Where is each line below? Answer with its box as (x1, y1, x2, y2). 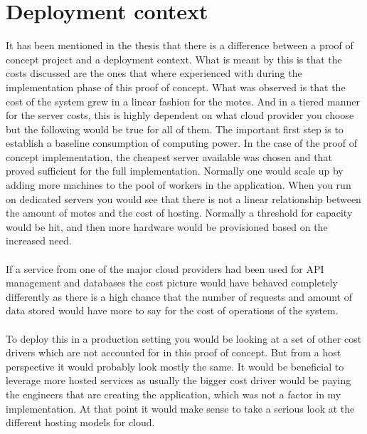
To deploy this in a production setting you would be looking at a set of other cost (6, 331, 362, 346)
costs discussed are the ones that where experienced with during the (6, 66, 302, 81)
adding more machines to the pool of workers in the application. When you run (6, 177, 351, 192)
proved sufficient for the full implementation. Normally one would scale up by (6, 163, 344, 178)
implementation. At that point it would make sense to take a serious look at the (6, 401, 355, 415)
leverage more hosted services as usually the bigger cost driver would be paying (6, 373, 351, 388)
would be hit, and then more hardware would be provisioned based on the (6, 219, 328, 234)
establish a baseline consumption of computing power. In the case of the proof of (6, 135, 357, 150)
